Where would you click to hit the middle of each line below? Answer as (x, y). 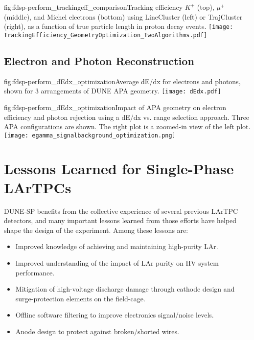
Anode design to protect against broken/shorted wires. (97, 331)
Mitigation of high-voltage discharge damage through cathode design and (125, 289)
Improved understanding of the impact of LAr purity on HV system (117, 263)
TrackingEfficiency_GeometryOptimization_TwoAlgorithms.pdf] (106, 35)
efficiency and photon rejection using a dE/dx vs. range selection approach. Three (127, 117)
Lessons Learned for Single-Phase (119, 168)
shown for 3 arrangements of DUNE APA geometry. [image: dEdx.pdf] (113, 91)
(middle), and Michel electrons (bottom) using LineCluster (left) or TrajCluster (123, 16)
